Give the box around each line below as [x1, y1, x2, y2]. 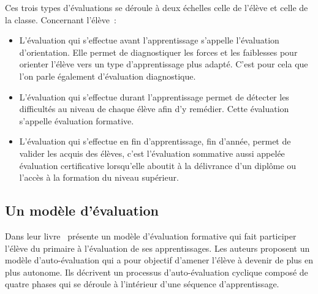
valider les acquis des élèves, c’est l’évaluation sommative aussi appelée [19, 146, 285, 159]
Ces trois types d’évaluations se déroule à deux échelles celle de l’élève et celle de [5, 1, 308, 13]
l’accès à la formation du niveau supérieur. [19, 171, 179, 184]
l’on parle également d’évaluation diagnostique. [19, 69, 196, 82]
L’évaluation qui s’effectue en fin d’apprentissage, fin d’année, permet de [19, 135, 291, 148]
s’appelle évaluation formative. [19, 114, 134, 127]
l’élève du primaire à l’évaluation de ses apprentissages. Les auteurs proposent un [5, 241, 310, 254]
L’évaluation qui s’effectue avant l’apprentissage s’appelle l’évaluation [19, 34, 279, 47]
